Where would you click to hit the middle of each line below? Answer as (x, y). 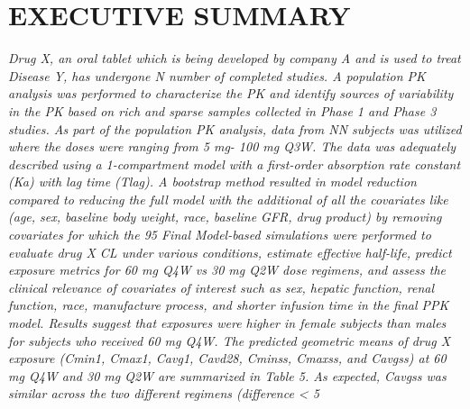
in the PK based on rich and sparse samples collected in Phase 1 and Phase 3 (222, 110)
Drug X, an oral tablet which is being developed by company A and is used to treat (235, 58)
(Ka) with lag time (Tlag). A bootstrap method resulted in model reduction (212, 182)
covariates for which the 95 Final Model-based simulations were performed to (220, 235)
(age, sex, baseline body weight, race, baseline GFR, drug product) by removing (225, 217)
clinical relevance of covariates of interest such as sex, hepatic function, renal (221, 287)
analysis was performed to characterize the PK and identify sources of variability (231, 93)
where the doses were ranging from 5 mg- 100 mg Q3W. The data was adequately (232, 146)
